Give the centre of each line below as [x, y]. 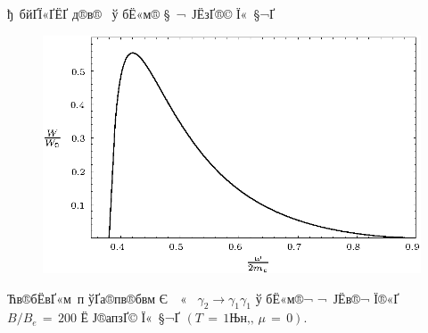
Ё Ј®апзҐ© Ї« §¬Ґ [130, 317]
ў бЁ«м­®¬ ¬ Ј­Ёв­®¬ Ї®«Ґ [327, 298]
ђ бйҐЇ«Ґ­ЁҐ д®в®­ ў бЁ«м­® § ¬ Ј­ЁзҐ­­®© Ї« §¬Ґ [141, 13]
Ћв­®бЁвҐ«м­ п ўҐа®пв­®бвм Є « [97, 298]
